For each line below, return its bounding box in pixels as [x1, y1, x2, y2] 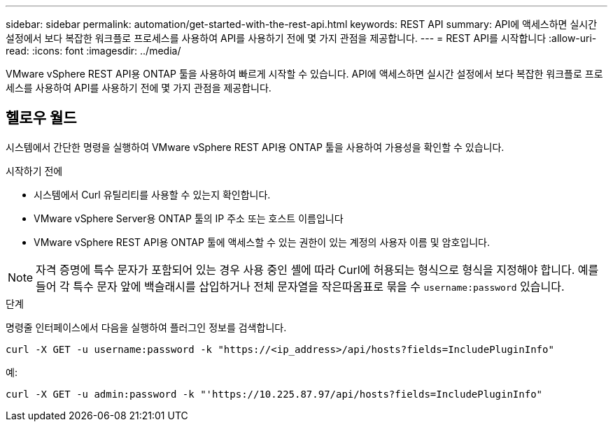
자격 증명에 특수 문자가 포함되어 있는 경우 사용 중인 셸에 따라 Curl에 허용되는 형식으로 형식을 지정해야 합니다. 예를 [36, 262, 599, 277]
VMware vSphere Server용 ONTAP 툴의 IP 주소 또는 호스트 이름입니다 [34, 212, 344, 224]
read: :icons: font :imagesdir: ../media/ [6, 45, 181, 57]
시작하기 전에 [6, 164, 63, 177]
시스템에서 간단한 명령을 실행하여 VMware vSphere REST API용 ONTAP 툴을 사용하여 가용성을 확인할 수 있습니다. [6, 140, 505, 153]
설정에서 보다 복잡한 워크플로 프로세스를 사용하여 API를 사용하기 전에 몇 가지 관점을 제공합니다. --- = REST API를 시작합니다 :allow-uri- [6, 32, 597, 44]
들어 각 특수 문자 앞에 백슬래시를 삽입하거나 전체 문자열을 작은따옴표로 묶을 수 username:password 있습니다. [36, 279, 565, 294]
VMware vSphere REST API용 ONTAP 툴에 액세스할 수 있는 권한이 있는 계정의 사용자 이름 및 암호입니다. [34, 236, 490, 248]
